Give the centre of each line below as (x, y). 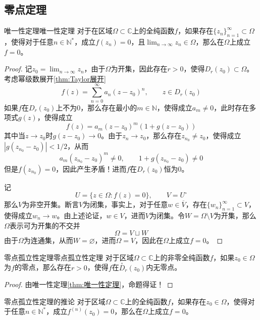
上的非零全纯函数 (181, 257)
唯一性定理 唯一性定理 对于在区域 (58, 31)
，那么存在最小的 (109, 107)
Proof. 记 (18, 69)
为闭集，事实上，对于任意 (125, 204)
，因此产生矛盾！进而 (91, 168)
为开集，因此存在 (139, 69)
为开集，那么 (235, 215)
